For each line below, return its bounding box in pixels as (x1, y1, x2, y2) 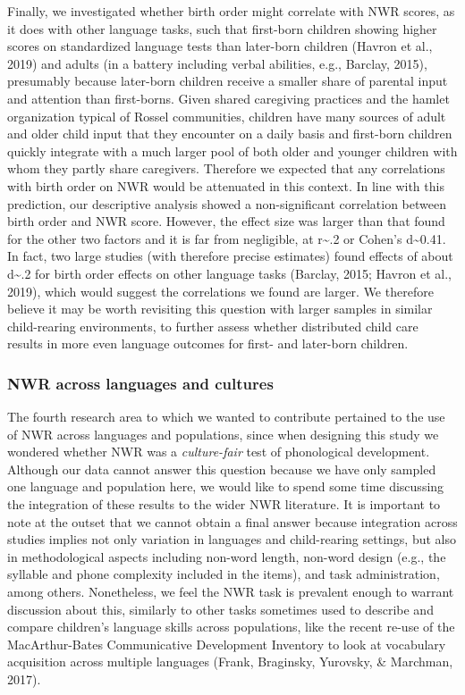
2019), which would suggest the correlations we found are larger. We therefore (7, 281, 434, 300)
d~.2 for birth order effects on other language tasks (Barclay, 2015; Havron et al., (7, 264, 452, 282)
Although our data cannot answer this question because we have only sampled (7, 459, 436, 478)
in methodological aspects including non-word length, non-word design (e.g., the (7, 547, 446, 565)
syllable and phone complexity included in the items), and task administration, (7, 565, 440, 583)
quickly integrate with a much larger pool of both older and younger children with (7, 141, 458, 160)
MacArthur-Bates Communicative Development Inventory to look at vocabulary (7, 634, 446, 653)
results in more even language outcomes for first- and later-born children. (7, 334, 409, 353)
